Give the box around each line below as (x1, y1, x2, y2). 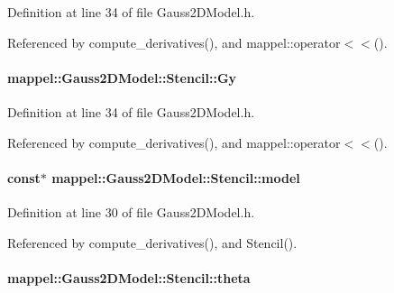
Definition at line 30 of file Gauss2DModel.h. (7, 202, 255, 221)
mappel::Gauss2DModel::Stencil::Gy (7, 68, 237, 87)
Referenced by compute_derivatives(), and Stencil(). (7, 233, 298, 252)
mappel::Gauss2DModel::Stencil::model (51, 168, 300, 187)
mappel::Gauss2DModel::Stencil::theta (7, 268, 251, 287)
